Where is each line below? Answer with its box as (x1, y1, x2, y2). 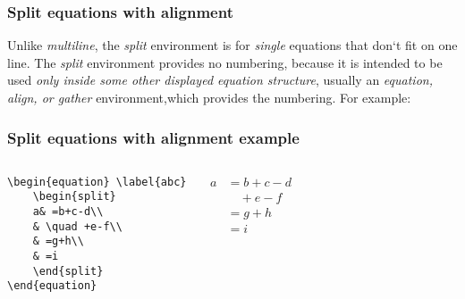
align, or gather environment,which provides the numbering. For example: (7, 88, 411, 106)
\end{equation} (7, 279, 97, 293)
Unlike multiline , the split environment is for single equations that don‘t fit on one (7, 36, 458, 54)
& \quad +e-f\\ (32, 220, 123, 233)
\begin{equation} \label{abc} (7, 175, 187, 188)
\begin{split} (32, 190, 116, 203)
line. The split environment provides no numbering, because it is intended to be (7, 53, 443, 71)
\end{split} (32, 264, 104, 278)
